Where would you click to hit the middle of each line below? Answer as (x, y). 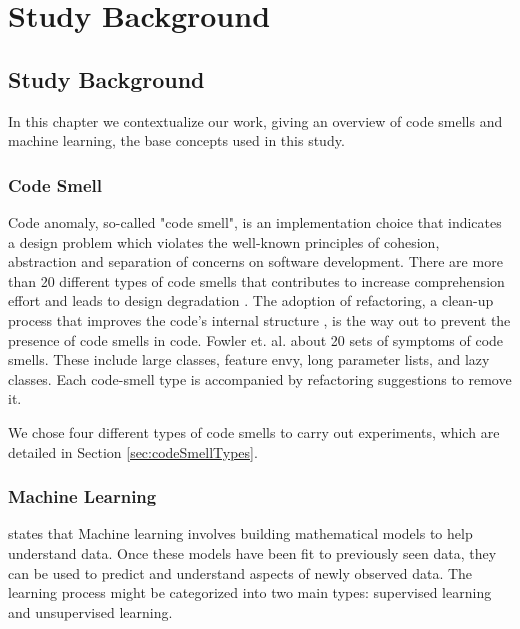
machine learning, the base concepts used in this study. (176, 140)
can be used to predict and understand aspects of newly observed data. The (240, 572)
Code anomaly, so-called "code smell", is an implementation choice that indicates (255, 221)
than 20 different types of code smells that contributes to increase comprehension (256, 280)
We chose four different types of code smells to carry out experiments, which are (254, 431)
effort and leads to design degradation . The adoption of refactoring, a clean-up (251, 300)
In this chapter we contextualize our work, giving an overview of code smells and (255, 120)
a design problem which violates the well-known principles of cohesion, (224, 241)
